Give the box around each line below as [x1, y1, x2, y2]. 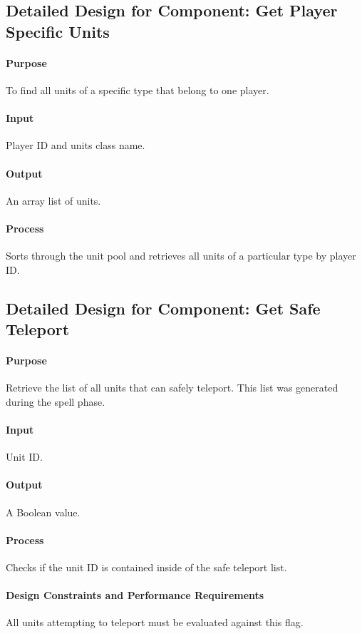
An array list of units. [6, 193, 101, 208]
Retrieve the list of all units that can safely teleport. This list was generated [6, 380, 338, 395]
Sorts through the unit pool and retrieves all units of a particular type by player [6, 248, 356, 263]
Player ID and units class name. [6, 138, 145, 153]
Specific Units [6, 20, 110, 42]
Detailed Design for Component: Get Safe [6, 297, 321, 319]
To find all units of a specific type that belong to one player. [6, 82, 269, 97]
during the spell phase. [6, 394, 105, 409]
